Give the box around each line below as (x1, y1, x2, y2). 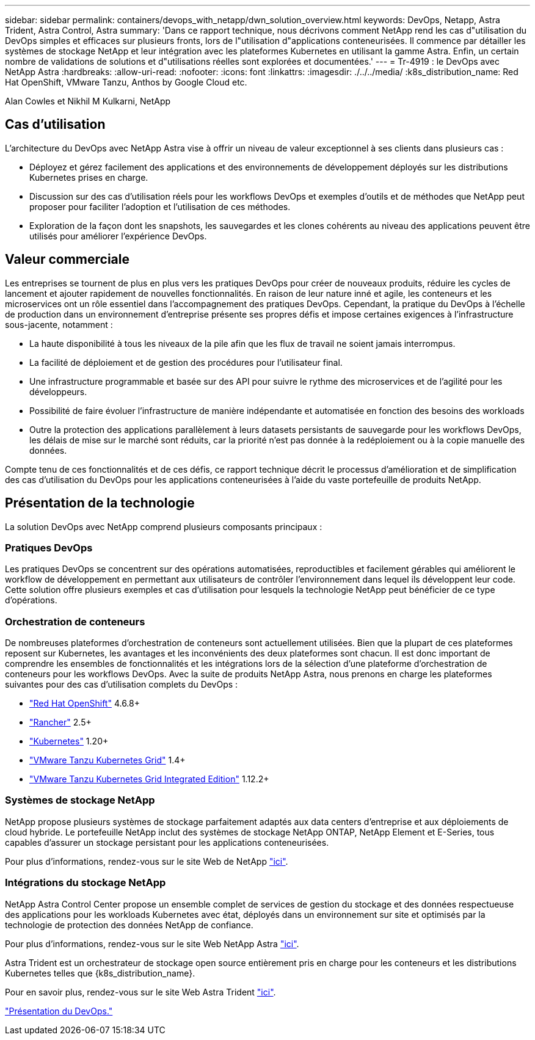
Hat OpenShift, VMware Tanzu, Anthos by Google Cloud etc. (5, 77, 247, 87)
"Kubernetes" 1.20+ (29, 736, 109, 747)
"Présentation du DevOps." (5, 1005, 113, 1016)
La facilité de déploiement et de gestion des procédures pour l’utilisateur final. (29, 357, 343, 368)
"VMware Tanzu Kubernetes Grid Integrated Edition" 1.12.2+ (29, 774, 269, 785)
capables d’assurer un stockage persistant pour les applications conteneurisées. (5, 837, 329, 848)
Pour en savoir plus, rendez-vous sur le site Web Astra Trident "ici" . (5, 986, 276, 997)
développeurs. (29, 386, 87, 397)
